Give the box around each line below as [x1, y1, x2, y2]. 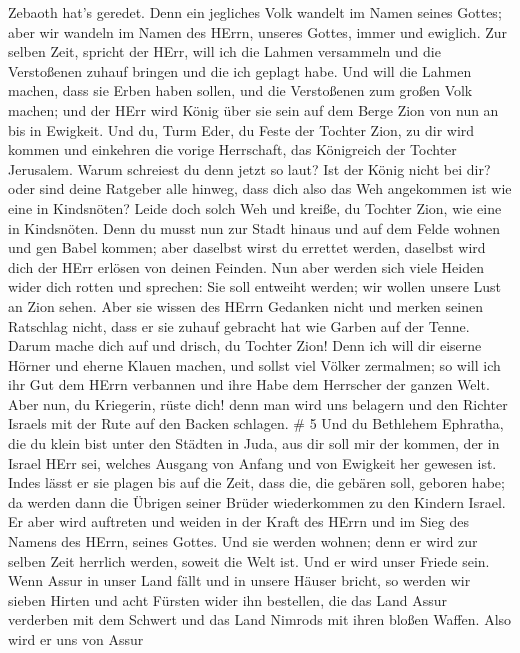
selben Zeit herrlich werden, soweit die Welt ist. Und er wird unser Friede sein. [8, 550, 490, 571]
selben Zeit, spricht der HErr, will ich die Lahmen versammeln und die [8, 41, 441, 62]
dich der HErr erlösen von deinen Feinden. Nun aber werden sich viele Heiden [8, 256, 485, 277]
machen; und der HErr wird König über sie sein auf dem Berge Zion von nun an [8, 99, 499, 120]
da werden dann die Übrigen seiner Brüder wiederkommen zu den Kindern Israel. [8, 491, 506, 512]
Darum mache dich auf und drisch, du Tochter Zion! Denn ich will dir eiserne [8, 335, 482, 356]
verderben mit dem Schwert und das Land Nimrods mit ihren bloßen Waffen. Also [8, 609, 512, 630]
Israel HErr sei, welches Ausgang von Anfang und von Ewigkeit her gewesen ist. [8, 452, 497, 473]
